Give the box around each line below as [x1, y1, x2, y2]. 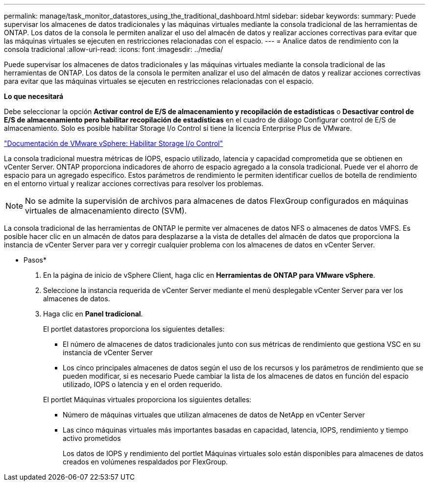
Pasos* [24, 256, 47, 264]
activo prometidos [63, 434, 121, 442]
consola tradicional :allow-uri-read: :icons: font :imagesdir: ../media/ [4, 45, 223, 53]
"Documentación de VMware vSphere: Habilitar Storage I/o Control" [4, 139, 223, 147]
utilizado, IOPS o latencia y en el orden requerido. [63, 380, 222, 388]
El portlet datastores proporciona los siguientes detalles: [43, 325, 225, 333]
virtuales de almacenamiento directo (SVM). [25, 206, 187, 216]
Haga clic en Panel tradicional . [43, 310, 143, 318]
